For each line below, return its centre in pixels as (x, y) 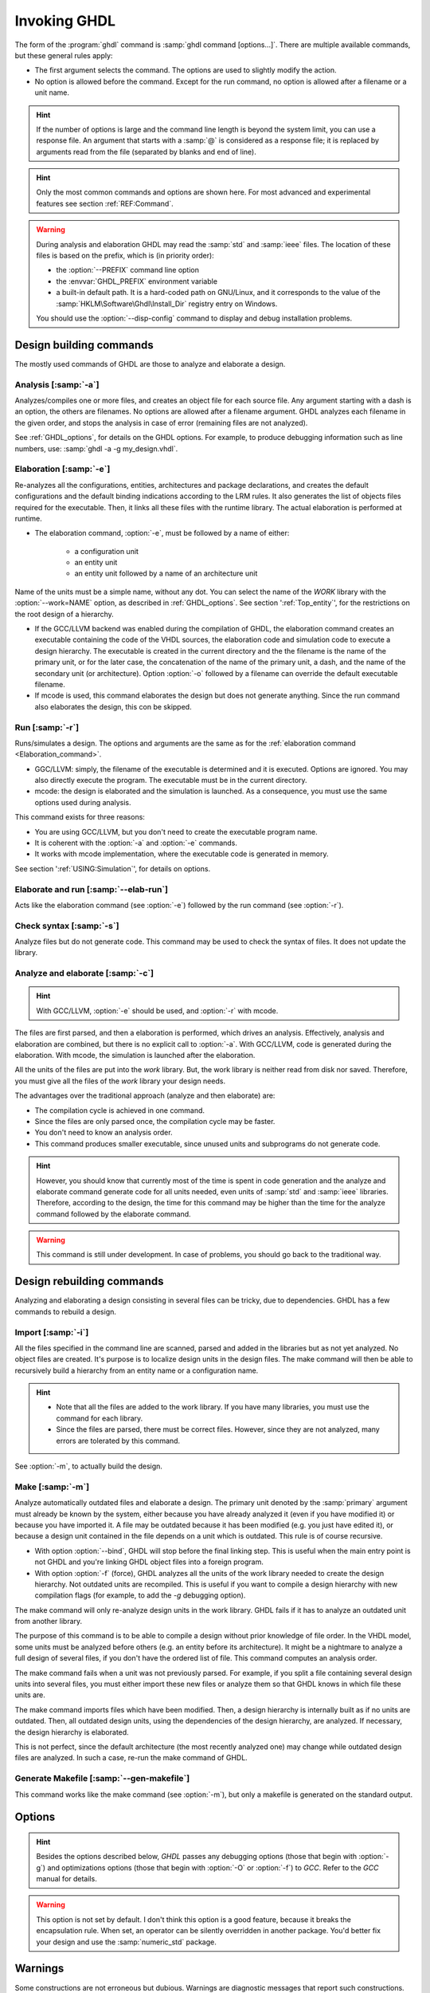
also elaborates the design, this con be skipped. (113, 706)
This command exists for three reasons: (80, 817)
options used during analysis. (83, 802)
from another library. (49, 1622)
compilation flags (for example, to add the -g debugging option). (140, 1595)
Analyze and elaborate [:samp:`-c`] (84, 973)
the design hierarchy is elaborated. (72, 1732)
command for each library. (100, 1418)
